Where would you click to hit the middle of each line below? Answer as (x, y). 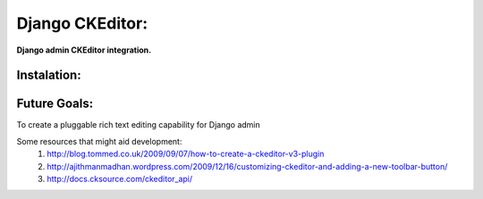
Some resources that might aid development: (99, 141)
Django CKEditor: (82, 23)
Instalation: (49, 75)
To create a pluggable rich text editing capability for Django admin (139, 125)
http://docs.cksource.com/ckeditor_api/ (120, 179)
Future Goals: (55, 104)
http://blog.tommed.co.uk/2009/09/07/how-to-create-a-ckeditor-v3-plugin (186, 154)
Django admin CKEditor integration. (84, 50)
